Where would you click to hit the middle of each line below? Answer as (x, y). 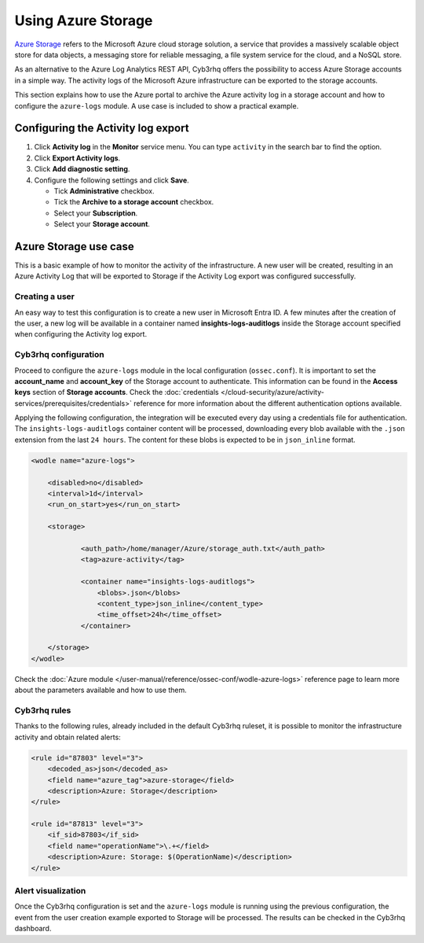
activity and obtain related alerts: (68, 737)
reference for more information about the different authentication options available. (268, 403)
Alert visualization (50, 891)
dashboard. (33, 929)
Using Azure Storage (84, 20)
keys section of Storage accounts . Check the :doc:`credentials (117, 392)
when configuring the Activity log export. (81, 334)
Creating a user (44, 297)
